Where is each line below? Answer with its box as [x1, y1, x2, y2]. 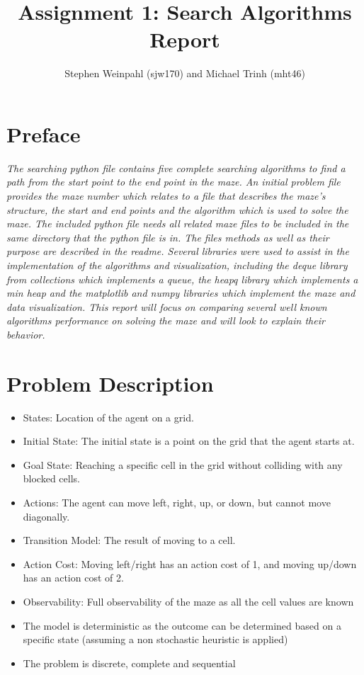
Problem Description [6, 368, 214, 397]
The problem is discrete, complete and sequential [23, 655, 236, 670]
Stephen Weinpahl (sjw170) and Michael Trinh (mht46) [64, 66, 305, 81]
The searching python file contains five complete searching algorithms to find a [6, 160, 346, 175]
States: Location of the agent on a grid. [23, 409, 194, 424]
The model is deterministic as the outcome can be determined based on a [23, 618, 341, 633]
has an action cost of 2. [23, 570, 124, 585]
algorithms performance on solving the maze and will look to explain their [6, 313, 325, 328]
